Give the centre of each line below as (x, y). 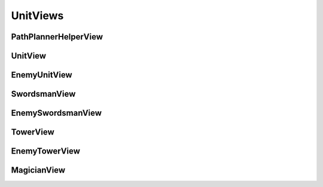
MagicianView (38, 170)
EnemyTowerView (46, 151)
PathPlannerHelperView (57, 37)
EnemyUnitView (42, 75)
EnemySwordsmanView (56, 113)
